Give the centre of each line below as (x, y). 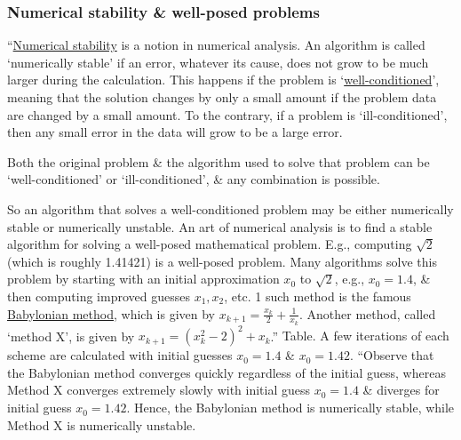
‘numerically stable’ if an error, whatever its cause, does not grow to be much (218, 62)
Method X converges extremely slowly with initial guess (159, 390)
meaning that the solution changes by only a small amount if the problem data (222, 97)
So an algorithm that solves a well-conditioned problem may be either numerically (230, 208)
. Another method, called (367, 313)
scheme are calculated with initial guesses (120, 355)
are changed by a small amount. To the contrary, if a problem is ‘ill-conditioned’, (227, 114)
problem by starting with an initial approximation (143, 279)
